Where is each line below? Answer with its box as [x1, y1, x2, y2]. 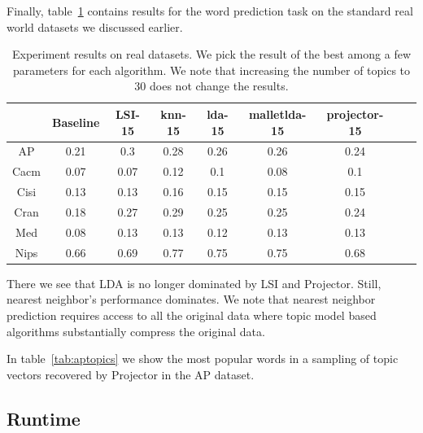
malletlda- [248, 105, 307, 122]
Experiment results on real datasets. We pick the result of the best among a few [12, 46, 411, 63]
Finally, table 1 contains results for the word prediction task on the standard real [7, 2, 413, 19]
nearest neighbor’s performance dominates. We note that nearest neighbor [7, 291, 376, 308]
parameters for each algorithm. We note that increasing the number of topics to [12, 61, 411, 78]
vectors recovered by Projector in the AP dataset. [7, 365, 255, 383]
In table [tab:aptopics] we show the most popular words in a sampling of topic [7, 350, 399, 367]
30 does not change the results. [134, 77, 289, 94]
